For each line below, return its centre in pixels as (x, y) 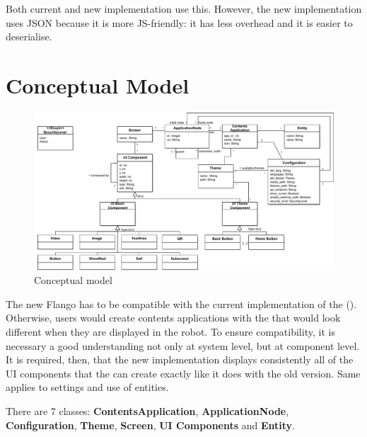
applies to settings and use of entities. (87, 387)
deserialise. (29, 36)
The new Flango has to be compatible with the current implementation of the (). (181, 303)
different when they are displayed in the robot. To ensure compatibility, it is (170, 332)
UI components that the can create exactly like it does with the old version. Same (183, 373)
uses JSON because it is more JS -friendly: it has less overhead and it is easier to (179, 22)
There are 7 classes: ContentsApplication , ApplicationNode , (147, 411)
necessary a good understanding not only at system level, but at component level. (183, 345)
